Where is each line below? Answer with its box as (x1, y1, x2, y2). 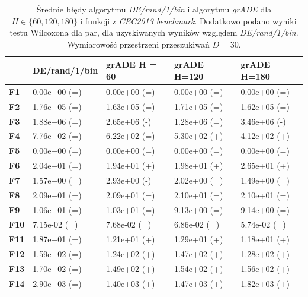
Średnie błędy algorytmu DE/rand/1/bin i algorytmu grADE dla (36, 3, 272, 15)
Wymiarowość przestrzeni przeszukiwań (67, 37, 210, 50)
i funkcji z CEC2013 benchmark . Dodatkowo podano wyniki (80, 14, 297, 27)
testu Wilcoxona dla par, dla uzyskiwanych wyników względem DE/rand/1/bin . (9, 26, 299, 39)
